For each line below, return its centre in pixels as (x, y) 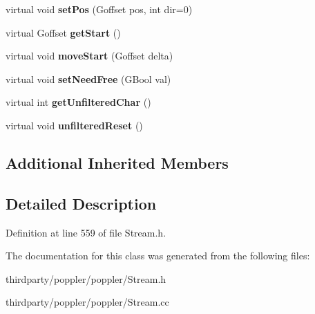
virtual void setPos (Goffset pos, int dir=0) (99, 9)
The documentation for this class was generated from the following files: (158, 256)
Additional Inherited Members (117, 162)
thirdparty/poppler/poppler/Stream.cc (87, 302)
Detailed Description (81, 203)
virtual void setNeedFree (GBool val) (88, 78)
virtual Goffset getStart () (63, 32)
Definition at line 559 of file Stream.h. (86, 232)
